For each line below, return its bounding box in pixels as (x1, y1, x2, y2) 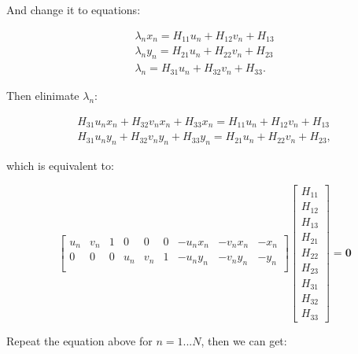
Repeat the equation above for (6, 332, 153, 348)
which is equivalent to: (6, 157, 114, 173)
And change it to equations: (6, 2, 141, 17)
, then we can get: (201, 332, 287, 348)
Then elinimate (6, 87, 79, 104)
